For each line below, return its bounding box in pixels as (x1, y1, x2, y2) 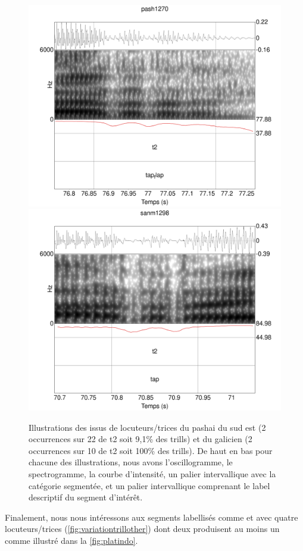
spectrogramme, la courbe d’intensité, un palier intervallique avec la (29, 467, 276, 480)
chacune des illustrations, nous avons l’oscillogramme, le (29, 456, 233, 468)
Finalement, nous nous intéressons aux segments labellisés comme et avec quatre (5, 511, 298, 523)
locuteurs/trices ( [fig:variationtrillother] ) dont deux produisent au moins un (5, 522, 280, 535)
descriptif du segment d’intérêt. (29, 491, 143, 503)
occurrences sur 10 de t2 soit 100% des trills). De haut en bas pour (29, 444, 273, 456)
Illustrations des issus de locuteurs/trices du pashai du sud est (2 (29, 421, 266, 433)
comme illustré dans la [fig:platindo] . (5, 534, 138, 546)
